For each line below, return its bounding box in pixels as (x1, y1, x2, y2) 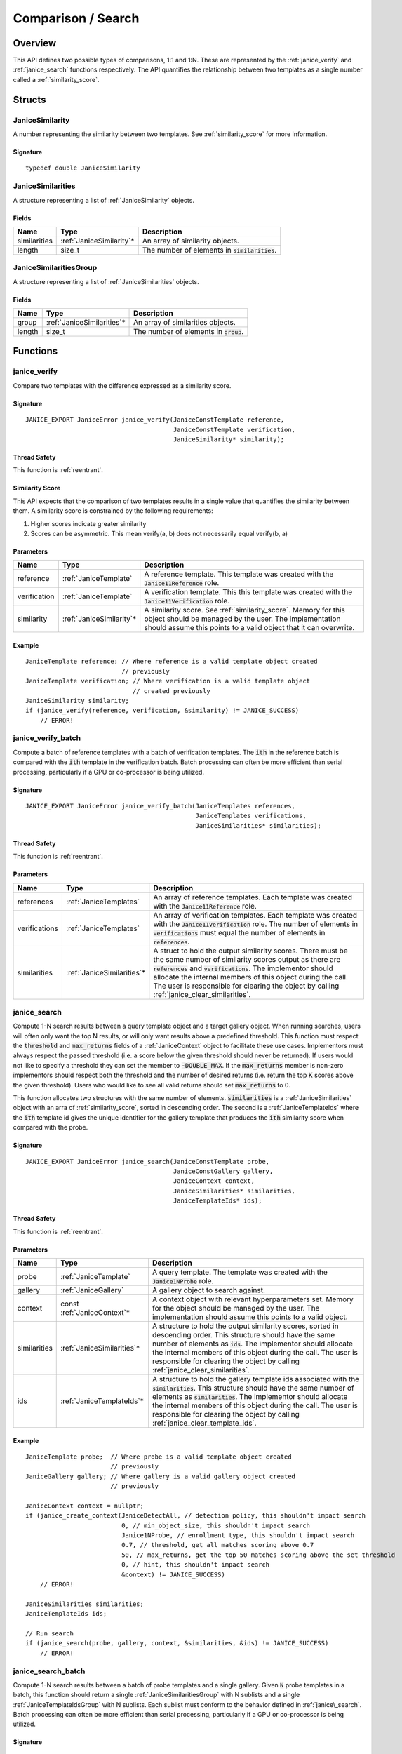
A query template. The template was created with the (152, 1267, 328, 1277)
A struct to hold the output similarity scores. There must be (153, 946, 348, 956)
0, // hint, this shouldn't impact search (121, 1561, 270, 1569)
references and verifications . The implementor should (153, 963, 333, 973)
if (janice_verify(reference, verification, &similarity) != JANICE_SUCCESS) (25, 707, 300, 715)
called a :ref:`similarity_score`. (13, 75, 100, 83)
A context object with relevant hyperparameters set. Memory (152, 1294, 354, 1304)
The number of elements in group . (133, 327, 244, 337)
